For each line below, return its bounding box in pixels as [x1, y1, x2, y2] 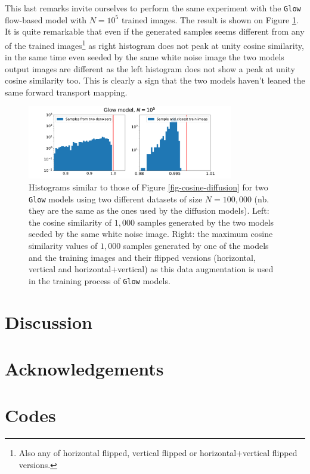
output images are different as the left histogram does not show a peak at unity [5, 62, 295, 75]
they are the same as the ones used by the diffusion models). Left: [29, 204, 269, 217]
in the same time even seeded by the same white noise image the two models [5, 51, 284, 63]
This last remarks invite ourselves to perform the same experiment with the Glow [5, 2, 301, 14]
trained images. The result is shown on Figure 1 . [121, 13, 299, 26]
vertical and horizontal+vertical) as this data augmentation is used [29, 263, 274, 275]
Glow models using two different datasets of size [29, 192, 203, 205]
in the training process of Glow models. [29, 274, 170, 287]
